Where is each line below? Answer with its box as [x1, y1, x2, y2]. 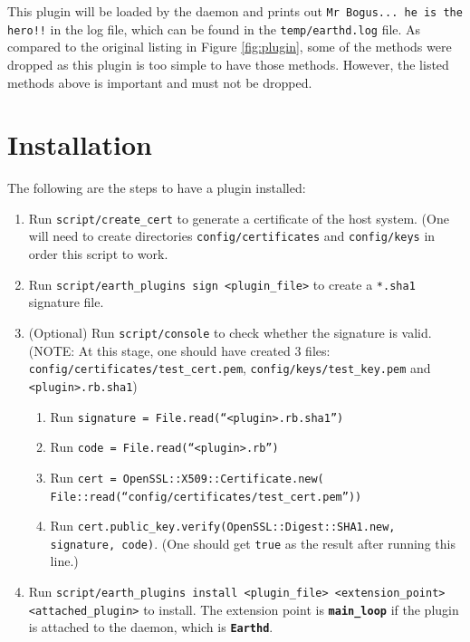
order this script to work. [28, 244, 168, 264]
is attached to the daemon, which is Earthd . [28, 618, 273, 637]
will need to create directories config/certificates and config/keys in [28, 226, 436, 245]
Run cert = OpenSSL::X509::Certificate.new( [50, 467, 324, 486]
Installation [7, 126, 152, 163]
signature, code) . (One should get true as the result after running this [50, 533, 456, 552]
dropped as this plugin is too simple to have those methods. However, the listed [7, 54, 449, 73]
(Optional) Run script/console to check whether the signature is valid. [28, 322, 432, 341]
